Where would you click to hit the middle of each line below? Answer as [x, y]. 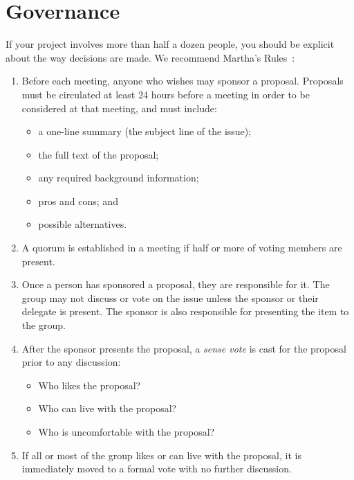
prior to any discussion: [71, 362]
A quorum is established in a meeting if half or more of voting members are [182, 248]
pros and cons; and [78, 201]
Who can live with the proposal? [108, 408]
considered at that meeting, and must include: [119, 108]
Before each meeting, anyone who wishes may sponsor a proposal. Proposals [183, 81]
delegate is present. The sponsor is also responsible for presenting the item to [185, 311]
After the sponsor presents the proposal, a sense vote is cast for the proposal [184, 348]
